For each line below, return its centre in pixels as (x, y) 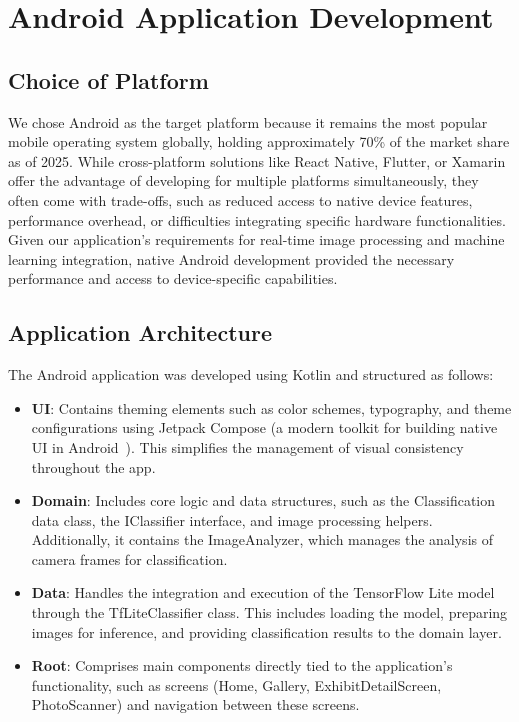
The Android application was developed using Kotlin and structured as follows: (251, 374)
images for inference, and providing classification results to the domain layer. (266, 631)
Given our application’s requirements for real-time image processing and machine (256, 239)
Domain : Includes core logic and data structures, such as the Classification (263, 500)
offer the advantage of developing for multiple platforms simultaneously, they (243, 180)
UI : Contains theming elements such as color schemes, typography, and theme (271, 407)
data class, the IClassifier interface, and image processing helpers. (232, 519)
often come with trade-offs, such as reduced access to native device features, (240, 199)
